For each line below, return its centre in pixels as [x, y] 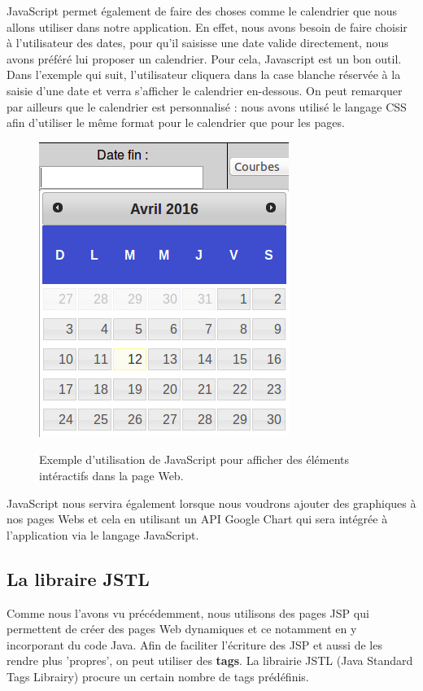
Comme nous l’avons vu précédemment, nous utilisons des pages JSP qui [188, 612]
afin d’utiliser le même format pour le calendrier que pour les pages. [176, 122]
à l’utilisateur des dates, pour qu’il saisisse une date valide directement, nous [198, 43]
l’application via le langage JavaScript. [103, 534]
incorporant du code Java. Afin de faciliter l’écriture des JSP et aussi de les [194, 644]
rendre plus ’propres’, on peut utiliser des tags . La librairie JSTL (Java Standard [210, 660]
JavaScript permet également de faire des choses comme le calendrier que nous [202, 11]
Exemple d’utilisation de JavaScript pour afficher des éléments [194, 459]
